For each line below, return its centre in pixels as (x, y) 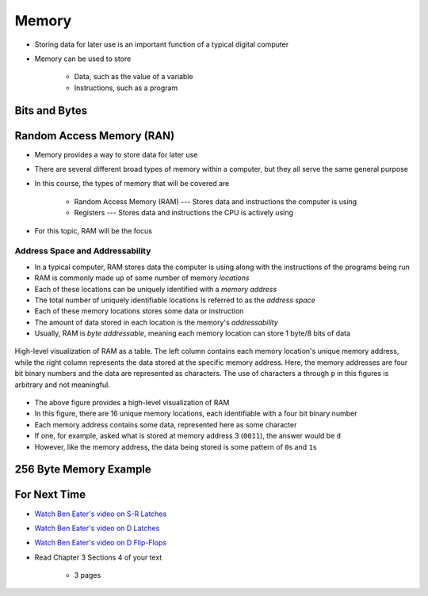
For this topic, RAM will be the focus (93, 230)
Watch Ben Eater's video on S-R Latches (101, 514)
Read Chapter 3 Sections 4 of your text (98, 557)
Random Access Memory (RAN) (95, 136)
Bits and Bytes (51, 110)
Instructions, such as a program (126, 88)
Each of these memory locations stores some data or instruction (139, 311)
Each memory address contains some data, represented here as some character (166, 424)
